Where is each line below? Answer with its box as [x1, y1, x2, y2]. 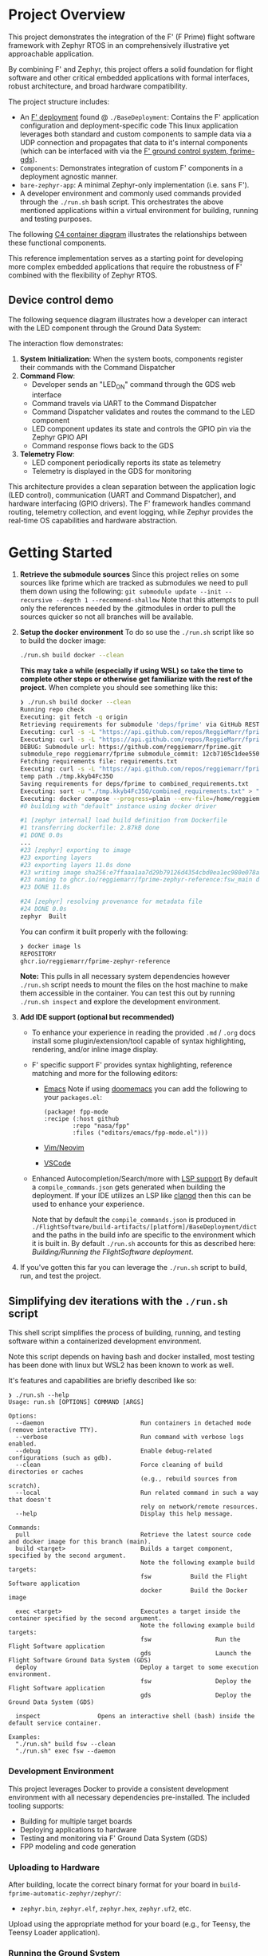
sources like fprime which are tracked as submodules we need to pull [19, 578, 249, 588]
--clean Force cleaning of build [15, 1461, 223, 1469]
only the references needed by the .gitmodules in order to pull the [19, 604, 236, 613]
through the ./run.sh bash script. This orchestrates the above [19, 197, 224, 207]
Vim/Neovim [43, 1143, 85, 1153]
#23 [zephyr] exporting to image [19, 846, 132, 854]
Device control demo [8, 294, 114, 307]
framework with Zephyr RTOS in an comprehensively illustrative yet [8, 40, 230, 49]
